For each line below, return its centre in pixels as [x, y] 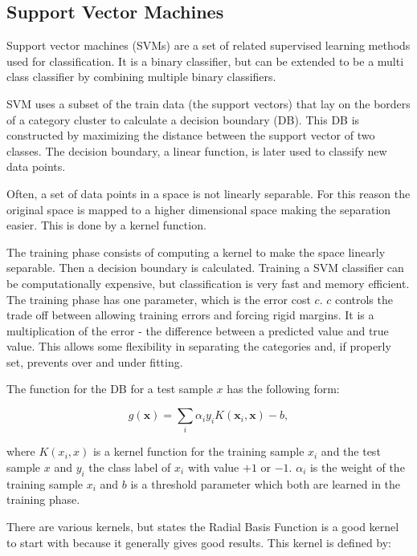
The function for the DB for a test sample [110, 389]
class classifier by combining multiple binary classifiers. [141, 77]
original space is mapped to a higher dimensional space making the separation [199, 209]
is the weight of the [357, 467]
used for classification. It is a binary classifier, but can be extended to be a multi [205, 61]
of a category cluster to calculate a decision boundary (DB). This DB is [183, 119]
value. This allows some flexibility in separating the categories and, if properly [199, 346]
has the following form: [283, 389]
